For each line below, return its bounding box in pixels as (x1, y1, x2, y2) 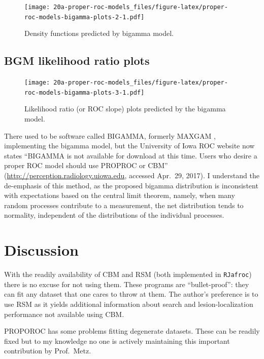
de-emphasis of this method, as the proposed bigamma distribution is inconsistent (4, 180, 258, 190)
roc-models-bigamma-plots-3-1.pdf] (24, 89, 145, 96)
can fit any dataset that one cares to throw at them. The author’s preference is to (4, 289, 258, 299)
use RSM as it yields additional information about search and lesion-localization (4, 298, 253, 309)
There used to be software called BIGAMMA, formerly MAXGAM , (4, 130, 216, 141)
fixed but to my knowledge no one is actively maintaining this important (4, 335, 230, 346)
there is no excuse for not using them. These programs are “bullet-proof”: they (4, 278, 249, 289)
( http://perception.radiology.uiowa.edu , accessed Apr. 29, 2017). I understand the (4, 170, 259, 180)
